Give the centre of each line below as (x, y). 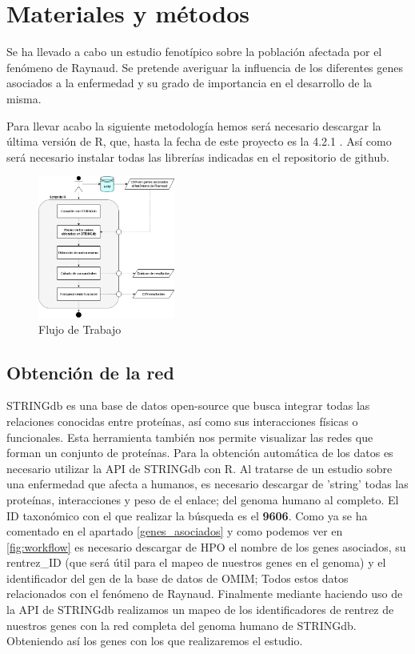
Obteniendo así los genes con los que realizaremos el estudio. (155, 641)
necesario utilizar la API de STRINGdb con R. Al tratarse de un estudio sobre (200, 468)
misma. (24, 98)
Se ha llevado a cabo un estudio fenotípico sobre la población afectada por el (194, 52)
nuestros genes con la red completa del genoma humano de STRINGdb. (182, 625)
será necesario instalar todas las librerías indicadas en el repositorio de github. (198, 156)
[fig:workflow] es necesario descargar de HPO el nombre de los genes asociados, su (206, 546)
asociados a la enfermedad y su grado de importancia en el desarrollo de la (190, 83)
